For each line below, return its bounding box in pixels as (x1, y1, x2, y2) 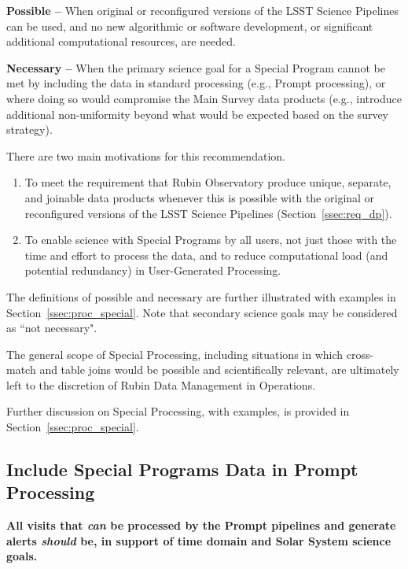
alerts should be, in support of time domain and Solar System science (6, 532, 391, 549)
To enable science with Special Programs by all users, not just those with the (24, 231, 397, 248)
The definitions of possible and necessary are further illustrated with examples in (6, 288, 396, 305)
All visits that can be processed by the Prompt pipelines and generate (6, 517, 396, 534)
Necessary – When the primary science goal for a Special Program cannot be (6, 59, 385, 76)
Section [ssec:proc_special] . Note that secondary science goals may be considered (6, 304, 398, 320)
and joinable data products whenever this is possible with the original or (24, 189, 375, 205)
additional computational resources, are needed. (6, 33, 236, 50)
